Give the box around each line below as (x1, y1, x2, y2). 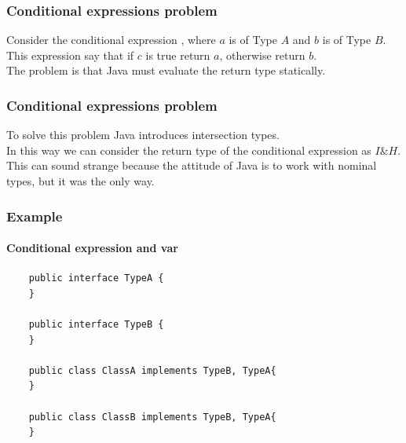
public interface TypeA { (28, 273, 164, 284)
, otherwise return (219, 46, 305, 63)
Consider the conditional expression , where (6, 31, 216, 48)
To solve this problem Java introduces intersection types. (6, 126, 280, 143)
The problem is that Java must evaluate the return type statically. (6, 62, 326, 79)
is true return (145, 46, 210, 63)
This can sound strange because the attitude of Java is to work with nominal (6, 157, 377, 174)
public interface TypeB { (28, 319, 164, 331)
